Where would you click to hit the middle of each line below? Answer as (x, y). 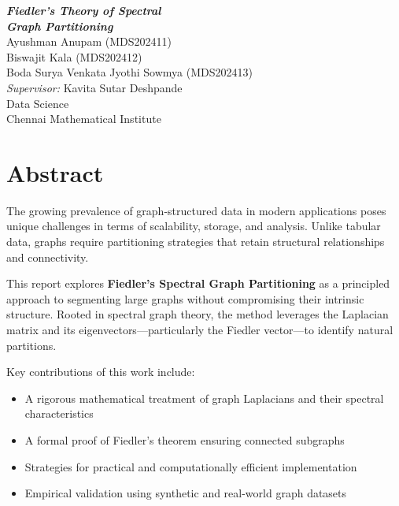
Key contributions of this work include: (101, 372)
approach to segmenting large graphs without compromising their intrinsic (185, 298)
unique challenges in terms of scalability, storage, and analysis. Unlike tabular (194, 226)
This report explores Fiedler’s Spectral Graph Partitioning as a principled (198, 283)
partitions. (31, 345)
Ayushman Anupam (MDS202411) (89, 41)
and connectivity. (48, 257)
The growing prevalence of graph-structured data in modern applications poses (196, 210)
